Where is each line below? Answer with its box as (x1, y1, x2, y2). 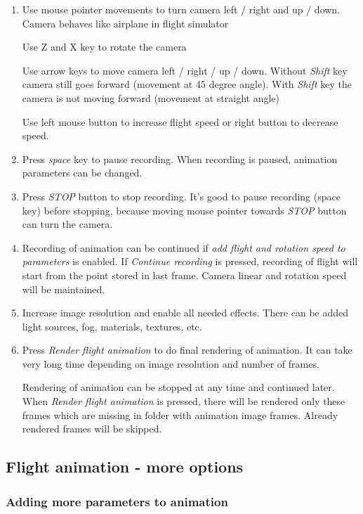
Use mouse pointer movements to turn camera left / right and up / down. (22, 2, 341, 16)
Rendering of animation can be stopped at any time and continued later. (22, 380, 335, 394)
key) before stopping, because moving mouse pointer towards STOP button (22, 203, 347, 217)
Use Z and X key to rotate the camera (22, 39, 187, 54)
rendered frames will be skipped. (22, 421, 162, 436)
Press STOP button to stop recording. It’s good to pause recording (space (22, 188, 341, 203)
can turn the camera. (22, 217, 113, 231)
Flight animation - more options (6, 456, 244, 477)
